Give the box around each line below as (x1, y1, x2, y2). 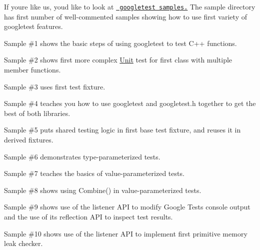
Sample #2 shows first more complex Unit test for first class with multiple (4, 54, 232, 65)
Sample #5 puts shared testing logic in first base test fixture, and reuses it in (4, 124, 241, 135)
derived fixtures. (4, 134, 53, 144)
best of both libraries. (4, 107, 70, 118)
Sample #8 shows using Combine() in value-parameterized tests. (4, 184, 201, 195)
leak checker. (4, 238, 43, 248)
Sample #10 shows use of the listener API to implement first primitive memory (4, 228, 247, 238)
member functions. (4, 64, 61, 75)
